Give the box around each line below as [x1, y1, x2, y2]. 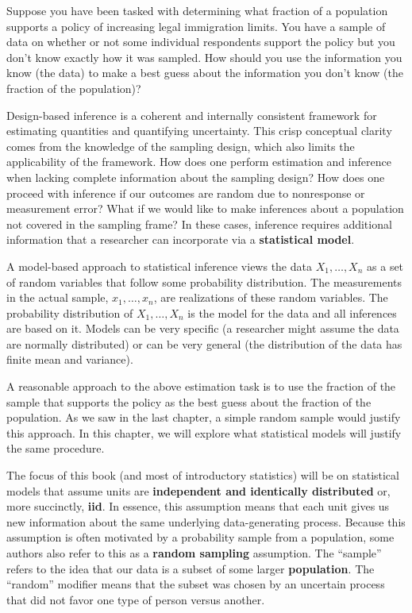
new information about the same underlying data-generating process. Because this [6, 513, 406, 530]
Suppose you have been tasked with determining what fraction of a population [6, 2, 388, 18]
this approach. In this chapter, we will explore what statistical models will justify [6, 424, 402, 441]
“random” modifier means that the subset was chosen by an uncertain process [6, 576, 385, 592]
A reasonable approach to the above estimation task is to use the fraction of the [6, 378, 396, 395]
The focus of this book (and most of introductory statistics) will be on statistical [6, 467, 399, 484]
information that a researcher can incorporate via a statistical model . [6, 231, 355, 248]
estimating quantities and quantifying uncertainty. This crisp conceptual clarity [6, 122, 392, 139]
